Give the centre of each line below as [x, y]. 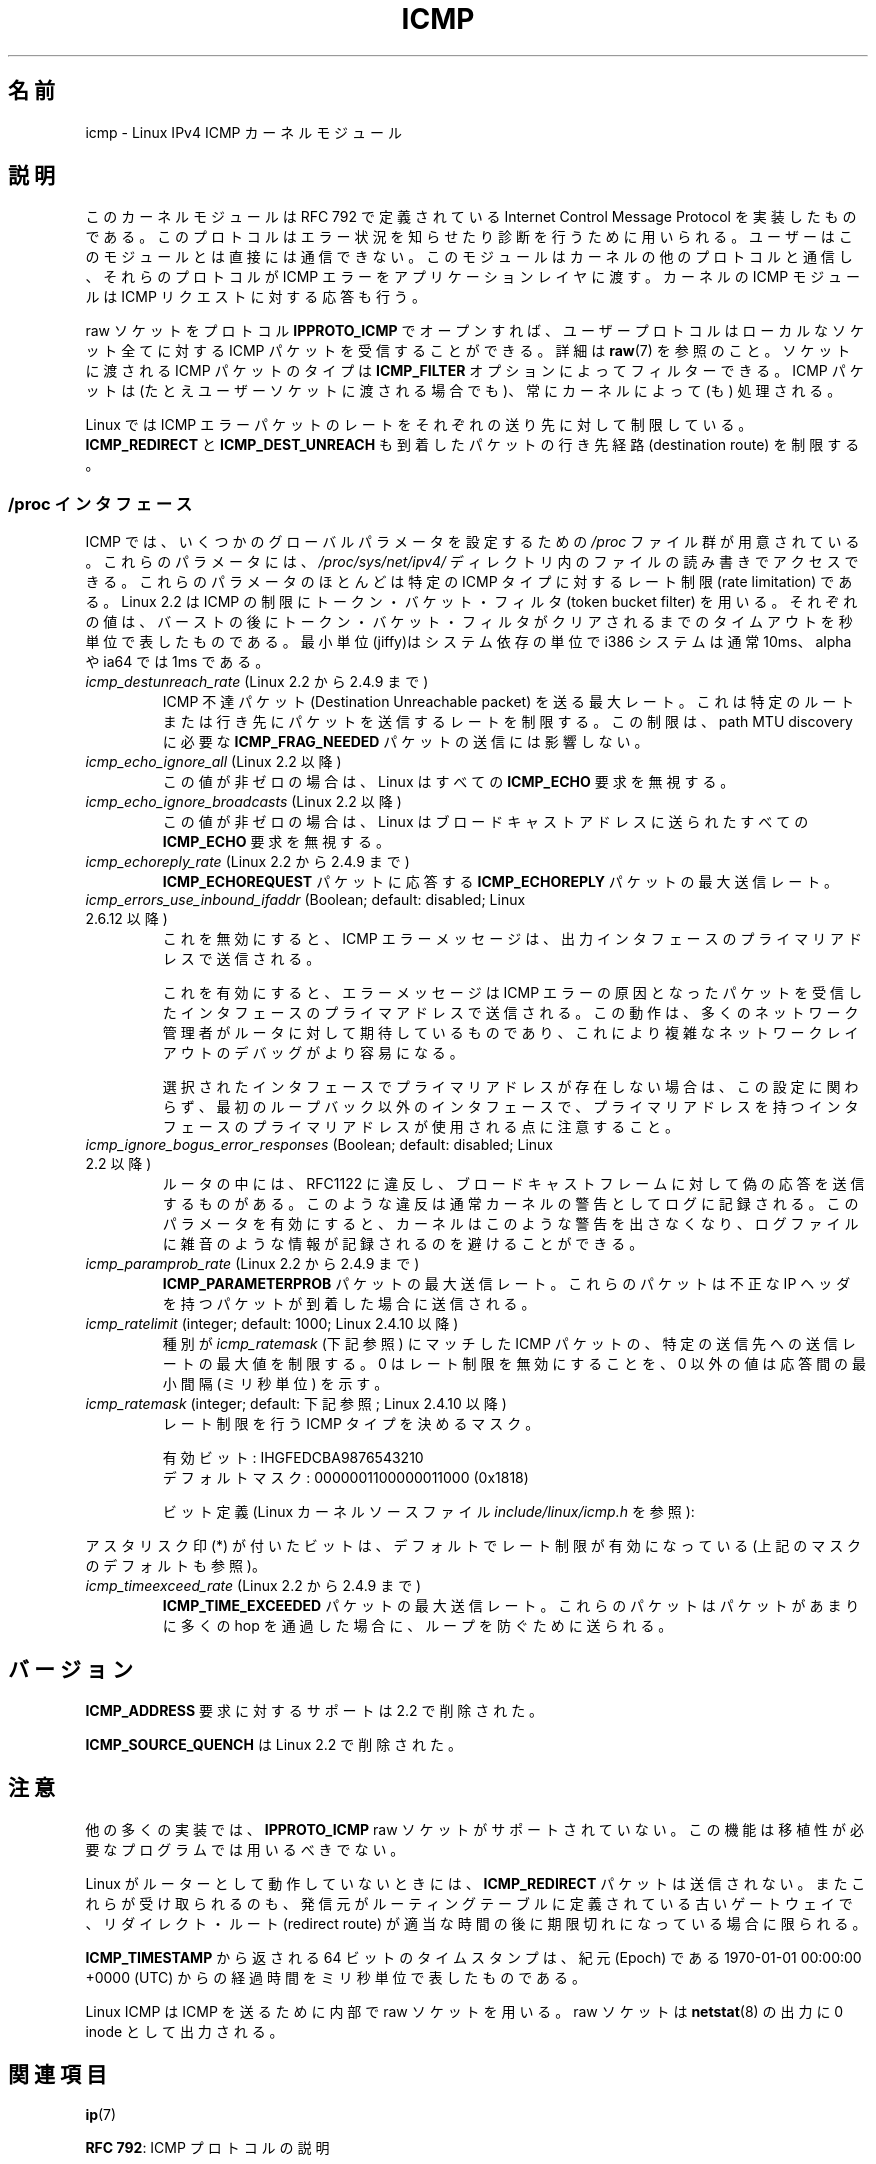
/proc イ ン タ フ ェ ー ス [100, 503]
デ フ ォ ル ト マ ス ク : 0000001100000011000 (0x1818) [345, 1478]
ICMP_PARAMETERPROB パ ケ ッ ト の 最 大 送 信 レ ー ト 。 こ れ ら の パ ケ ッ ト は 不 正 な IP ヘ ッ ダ [506, 1284]
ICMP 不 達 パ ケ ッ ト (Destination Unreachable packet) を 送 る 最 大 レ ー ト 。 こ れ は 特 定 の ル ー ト [508, 702]
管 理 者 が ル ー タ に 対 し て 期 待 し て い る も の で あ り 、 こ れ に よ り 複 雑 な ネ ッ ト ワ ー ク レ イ [510, 1033]
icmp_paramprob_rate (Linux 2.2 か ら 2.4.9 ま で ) [252, 1264]
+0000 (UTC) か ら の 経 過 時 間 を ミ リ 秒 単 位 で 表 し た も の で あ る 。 [335, 1977]
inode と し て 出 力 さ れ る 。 [184, 2031]
